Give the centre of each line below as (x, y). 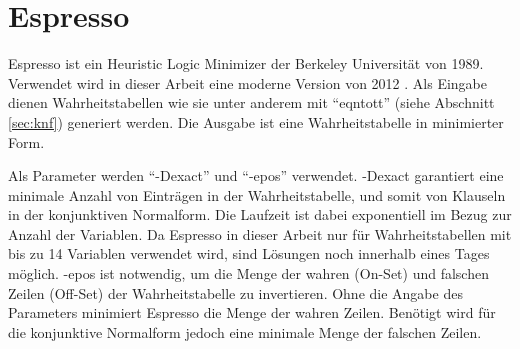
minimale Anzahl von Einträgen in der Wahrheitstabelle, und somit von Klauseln (257, 194)
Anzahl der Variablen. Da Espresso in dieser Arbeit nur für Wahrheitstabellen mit (260, 233)
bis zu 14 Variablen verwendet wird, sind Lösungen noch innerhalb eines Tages (249, 253)
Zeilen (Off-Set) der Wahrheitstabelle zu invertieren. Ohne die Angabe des (235, 292)
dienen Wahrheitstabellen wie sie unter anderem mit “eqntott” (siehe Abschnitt (251, 102)
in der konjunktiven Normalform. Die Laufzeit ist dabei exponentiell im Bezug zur (260, 214)
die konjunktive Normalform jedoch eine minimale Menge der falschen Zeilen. (245, 331)
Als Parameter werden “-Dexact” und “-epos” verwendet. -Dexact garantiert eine (256, 175)
